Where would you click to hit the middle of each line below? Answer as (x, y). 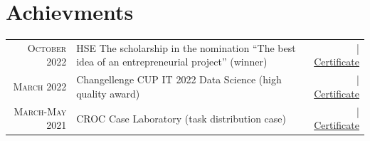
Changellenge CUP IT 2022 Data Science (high (179, 79)
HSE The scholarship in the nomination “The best (186, 47)
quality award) (108, 93)
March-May (40, 111)
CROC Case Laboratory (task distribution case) (181, 118)
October (47, 47)
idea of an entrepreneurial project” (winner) (172, 62)
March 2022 (40, 87)
